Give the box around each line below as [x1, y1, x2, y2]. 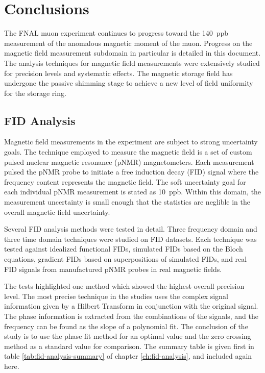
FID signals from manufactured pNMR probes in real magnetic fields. [4, 263, 222, 274]
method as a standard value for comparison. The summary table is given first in [4, 340, 254, 351]
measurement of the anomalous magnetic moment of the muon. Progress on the [4, 37, 253, 48]
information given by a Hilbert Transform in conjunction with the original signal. [4, 301, 258, 311]
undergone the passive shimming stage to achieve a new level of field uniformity [4, 78, 253, 88]
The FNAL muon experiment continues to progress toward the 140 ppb [4, 28, 229, 38]
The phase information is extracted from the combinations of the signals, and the [4, 310, 258, 321]
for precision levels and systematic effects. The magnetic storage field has [4, 67, 233, 78]
